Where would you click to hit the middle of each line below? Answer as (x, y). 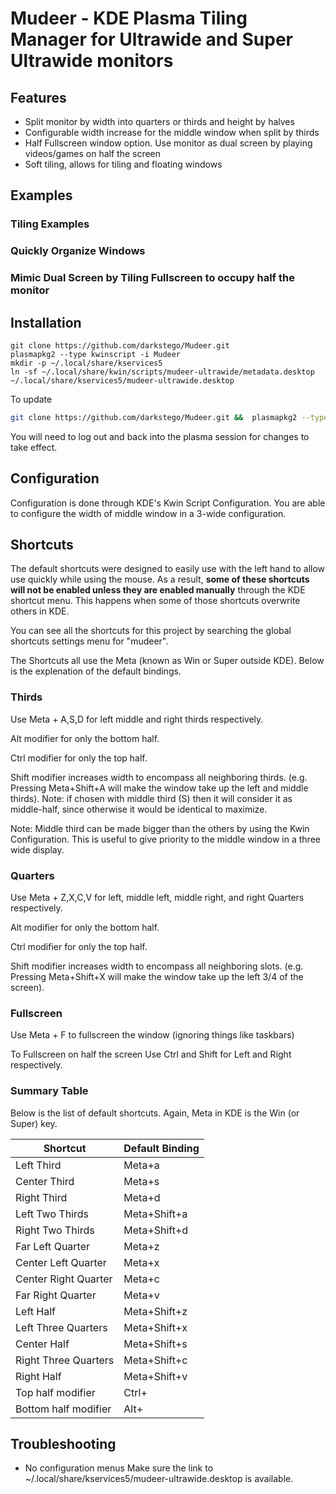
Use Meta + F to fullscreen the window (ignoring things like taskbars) (152, 1035)
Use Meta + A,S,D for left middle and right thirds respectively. (137, 719)
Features (38, 97)
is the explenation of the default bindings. (96, 671)
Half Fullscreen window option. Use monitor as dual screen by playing (168, 143)
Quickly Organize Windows (78, 251)
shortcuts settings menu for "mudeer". (89, 641)
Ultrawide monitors (92, 61)
